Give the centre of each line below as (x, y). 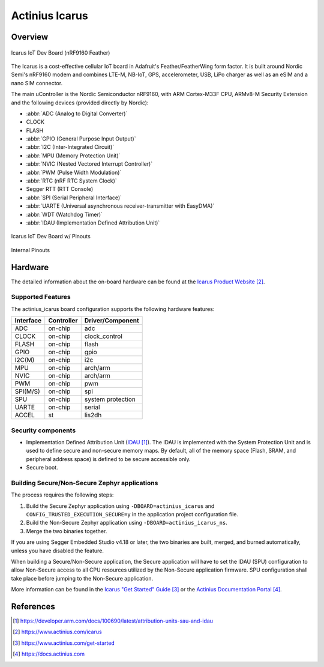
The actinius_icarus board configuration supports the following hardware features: (113, 309)
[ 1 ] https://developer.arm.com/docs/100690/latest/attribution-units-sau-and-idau (113, 621)
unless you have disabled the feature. (58, 551)
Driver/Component (112, 321)
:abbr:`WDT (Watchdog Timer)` (64, 214)
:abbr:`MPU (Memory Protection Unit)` (73, 155)
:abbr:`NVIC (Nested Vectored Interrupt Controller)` (89, 164)
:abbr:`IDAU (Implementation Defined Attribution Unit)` (93, 223)
